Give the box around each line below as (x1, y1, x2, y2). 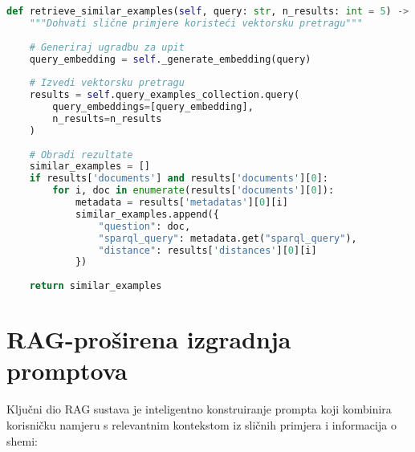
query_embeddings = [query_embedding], (52, 101, 254, 112)
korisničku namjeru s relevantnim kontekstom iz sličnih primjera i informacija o (6, 416, 397, 433)
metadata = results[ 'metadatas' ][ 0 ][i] (75, 197, 288, 208)
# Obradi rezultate (29, 149, 133, 161)
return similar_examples (29, 280, 162, 292)
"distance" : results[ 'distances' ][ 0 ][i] (98, 244, 317, 256)
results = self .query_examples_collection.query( (29, 89, 300, 101)
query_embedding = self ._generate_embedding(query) (29, 53, 311, 65)
